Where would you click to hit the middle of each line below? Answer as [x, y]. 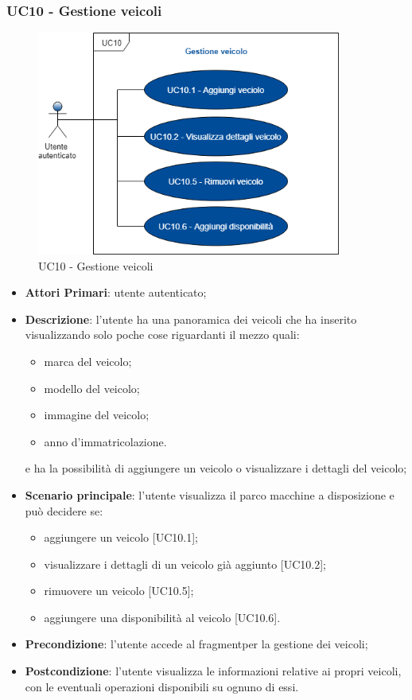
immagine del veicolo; [97, 415]
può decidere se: [64, 510]
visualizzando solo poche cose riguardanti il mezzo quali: [162, 334]
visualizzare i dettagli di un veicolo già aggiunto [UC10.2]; [185, 564]
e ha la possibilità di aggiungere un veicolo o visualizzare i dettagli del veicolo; [216, 468]
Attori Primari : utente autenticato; [116, 292]
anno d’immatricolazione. [105, 441]
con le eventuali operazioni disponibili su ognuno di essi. [162, 686]
